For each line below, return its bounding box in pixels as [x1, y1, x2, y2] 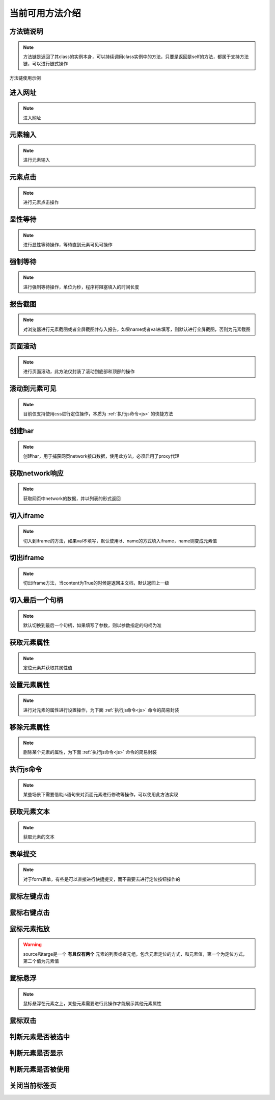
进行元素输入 [23, 157, 50, 163]
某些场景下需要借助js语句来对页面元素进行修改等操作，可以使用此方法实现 [23, 792, 178, 798]
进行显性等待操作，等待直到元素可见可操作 [23, 241, 113, 247]
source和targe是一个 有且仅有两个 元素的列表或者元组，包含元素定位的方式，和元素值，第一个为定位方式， [23, 951, 248, 957]
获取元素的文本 [23, 834, 54, 840]
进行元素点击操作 [23, 199, 59, 205]
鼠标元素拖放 [9, 924, 50, 933]
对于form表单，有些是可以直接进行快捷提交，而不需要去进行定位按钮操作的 [23, 876, 180, 882]
